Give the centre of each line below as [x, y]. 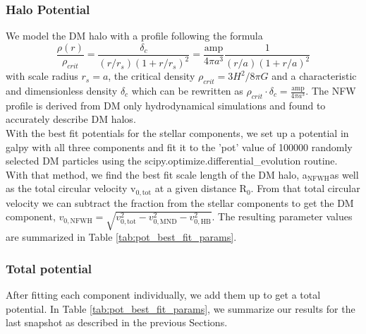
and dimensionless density [62, 91]
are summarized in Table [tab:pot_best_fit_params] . [121, 237]
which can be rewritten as [187, 91]
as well [344, 174]
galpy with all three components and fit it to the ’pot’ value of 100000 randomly [179, 147]
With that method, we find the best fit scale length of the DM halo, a [157, 174]
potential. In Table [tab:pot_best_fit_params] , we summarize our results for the [181, 308]
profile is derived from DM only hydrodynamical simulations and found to [166, 105]
